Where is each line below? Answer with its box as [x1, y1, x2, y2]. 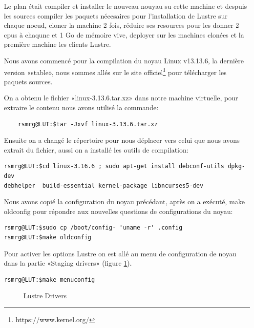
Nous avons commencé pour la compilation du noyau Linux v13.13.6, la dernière [4, 55, 244, 65]
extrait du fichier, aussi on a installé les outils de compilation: [4, 144, 189, 154]
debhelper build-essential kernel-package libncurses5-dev [4, 182, 204, 189]
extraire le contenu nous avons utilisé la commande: [4, 102, 159, 112]
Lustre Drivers [23, 290, 67, 301]
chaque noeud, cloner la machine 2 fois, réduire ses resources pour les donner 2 [4, 20, 239, 30]
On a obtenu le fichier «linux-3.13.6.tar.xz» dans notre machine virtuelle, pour [4, 93, 238, 103]
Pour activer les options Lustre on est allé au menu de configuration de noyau [4, 248, 236, 258]
